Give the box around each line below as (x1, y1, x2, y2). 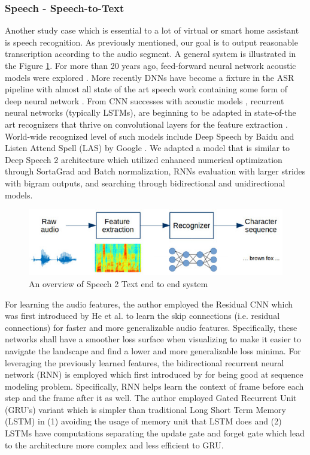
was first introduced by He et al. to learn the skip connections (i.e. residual (5, 309, 280, 322)
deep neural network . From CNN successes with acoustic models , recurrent (5, 94, 284, 107)
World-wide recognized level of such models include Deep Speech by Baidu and (5, 129, 294, 142)
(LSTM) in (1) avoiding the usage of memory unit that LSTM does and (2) (5, 415, 282, 427)
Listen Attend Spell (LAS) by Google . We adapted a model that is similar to (5, 141, 290, 154)
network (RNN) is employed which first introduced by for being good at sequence (5, 368, 303, 381)
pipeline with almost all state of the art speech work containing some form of (5, 83, 288, 95)
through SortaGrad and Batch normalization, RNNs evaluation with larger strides (5, 165, 306, 177)
